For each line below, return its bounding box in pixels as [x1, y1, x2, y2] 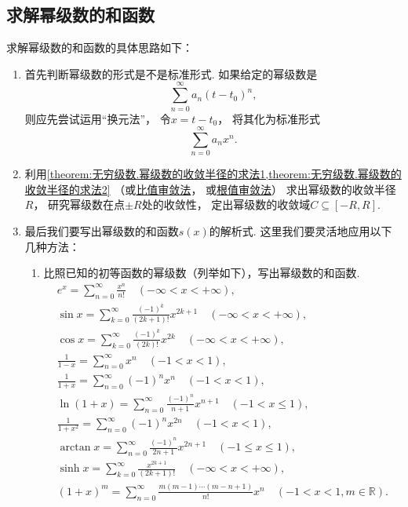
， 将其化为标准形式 [217, 110, 320, 126]
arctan [60, 442, 91, 454]
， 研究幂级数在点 [33, 196, 126, 213]
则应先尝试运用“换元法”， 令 [24, 110, 171, 126]
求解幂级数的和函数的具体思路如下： [6, 39, 193, 56]
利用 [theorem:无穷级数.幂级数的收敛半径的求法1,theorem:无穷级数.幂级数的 [24, 166, 402, 182]
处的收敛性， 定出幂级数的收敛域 [141, 196, 311, 213]
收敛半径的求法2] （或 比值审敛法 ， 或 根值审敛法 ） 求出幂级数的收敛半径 [24, 181, 396, 197]
